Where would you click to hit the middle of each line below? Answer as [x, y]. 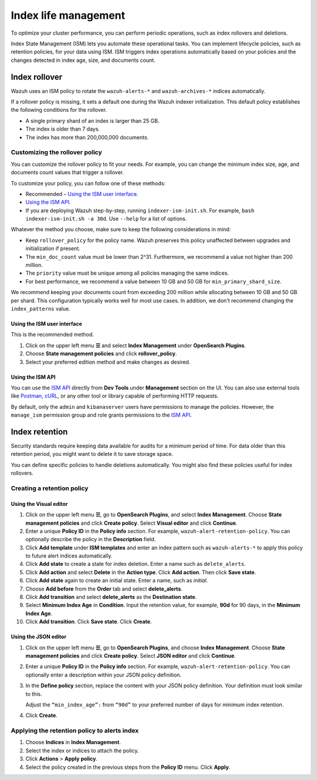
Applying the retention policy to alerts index [75, 731]
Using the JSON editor [39, 637]
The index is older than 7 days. [63, 129]
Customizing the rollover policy [56, 152]
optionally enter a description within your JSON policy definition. [104, 675]
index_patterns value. [41, 308]
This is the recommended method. [52, 335]
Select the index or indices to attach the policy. [82, 751]
